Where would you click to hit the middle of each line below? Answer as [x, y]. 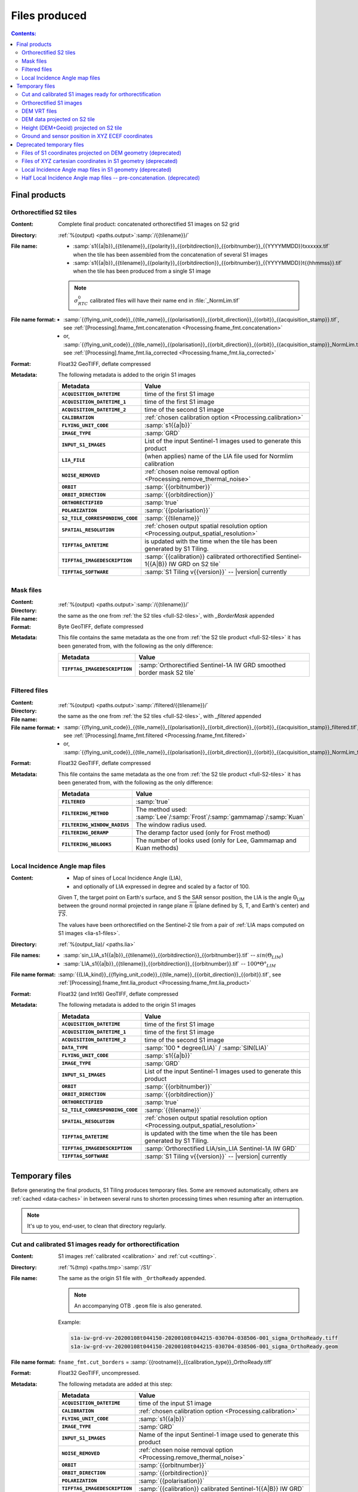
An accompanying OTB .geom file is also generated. [138, 1305]
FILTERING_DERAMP [85, 833]
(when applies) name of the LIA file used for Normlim [219, 457]
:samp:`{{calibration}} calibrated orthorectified [209, 557]
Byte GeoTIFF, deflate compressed [101, 626]
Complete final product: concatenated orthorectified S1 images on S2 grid [149, 224]
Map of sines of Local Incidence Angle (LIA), [128, 878]
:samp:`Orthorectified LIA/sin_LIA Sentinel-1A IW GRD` [220, 1148]
